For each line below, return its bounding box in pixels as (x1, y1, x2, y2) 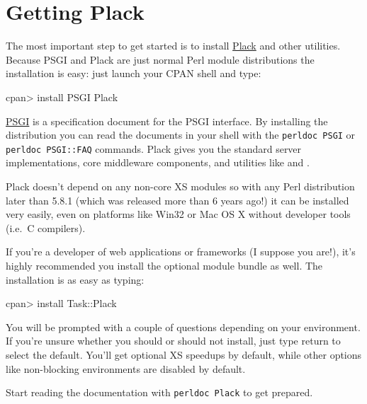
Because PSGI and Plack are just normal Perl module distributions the (6, 52, 315, 67)
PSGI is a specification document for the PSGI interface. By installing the (6, 113, 328, 128)
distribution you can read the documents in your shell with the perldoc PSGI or (6, 127, 356, 142)
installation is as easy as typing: (6, 272, 145, 287)
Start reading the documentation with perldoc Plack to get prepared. (6, 385, 313, 400)
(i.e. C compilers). (6, 220, 86, 235)
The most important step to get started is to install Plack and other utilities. (6, 38, 341, 53)
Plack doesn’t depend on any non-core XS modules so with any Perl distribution (6, 179, 355, 193)
